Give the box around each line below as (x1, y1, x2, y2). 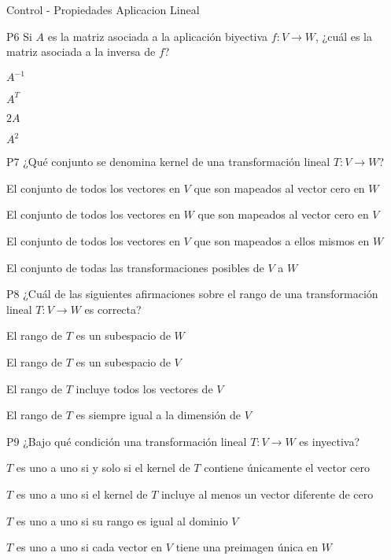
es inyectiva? (299, 433, 360, 449)
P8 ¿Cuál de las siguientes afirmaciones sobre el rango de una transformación (6, 286, 378, 302)
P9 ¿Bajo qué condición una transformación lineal (6, 433, 247, 449)
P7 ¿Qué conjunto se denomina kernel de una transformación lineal (6, 153, 330, 170)
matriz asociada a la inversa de (6, 43, 156, 60)
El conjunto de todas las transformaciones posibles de (6, 259, 264, 275)
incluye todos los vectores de (76, 380, 213, 396)
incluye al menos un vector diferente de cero (160, 486, 374, 502)
